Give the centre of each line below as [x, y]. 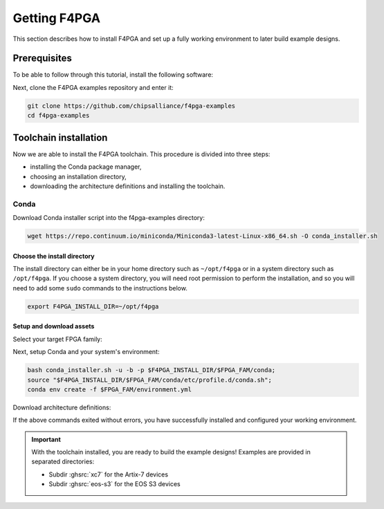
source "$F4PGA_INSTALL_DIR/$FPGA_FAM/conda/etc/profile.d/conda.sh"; [150, 380]
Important [46, 439]
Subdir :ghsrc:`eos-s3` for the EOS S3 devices [115, 484]
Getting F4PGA [56, 18]
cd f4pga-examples [58, 115]
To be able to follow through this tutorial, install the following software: [113, 75]
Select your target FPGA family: [58, 339]
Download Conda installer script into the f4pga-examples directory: [109, 218]
